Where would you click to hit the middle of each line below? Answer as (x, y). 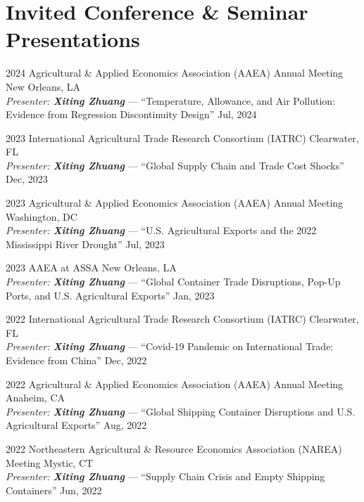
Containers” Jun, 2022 (54, 490)
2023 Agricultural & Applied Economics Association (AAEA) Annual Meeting (175, 203)
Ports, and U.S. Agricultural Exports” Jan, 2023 (110, 295)
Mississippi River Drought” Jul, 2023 (85, 244)
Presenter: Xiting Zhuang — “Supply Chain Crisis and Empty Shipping (165, 476)
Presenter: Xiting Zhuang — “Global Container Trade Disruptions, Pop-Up (173, 282)
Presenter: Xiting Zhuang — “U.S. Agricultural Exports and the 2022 (161, 230)
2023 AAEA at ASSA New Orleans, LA (91, 268)
